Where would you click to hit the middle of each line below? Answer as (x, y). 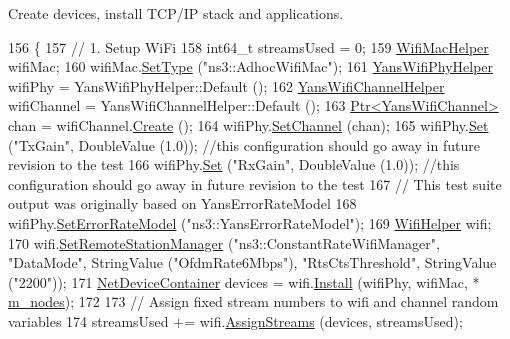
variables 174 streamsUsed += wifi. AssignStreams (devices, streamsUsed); (235, 320)
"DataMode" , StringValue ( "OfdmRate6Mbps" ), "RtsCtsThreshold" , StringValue (252, 262)
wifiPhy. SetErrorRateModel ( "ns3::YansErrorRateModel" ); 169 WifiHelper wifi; (250, 222)
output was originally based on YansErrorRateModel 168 (182, 203)
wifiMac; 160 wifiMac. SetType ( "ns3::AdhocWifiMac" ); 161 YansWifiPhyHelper (251, 66)
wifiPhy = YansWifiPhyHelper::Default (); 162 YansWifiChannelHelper (226, 85)
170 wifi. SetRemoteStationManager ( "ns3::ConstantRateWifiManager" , (224, 242)
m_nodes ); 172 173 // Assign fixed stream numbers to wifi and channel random (253, 301)
